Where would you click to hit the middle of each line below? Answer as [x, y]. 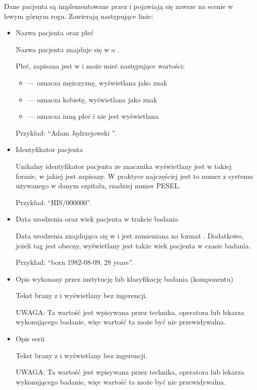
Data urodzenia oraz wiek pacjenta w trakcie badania [97, 219]
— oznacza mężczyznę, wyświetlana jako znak [97, 82]
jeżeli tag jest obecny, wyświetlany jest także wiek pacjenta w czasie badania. [133, 245]
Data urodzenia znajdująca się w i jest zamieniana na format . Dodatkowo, [130, 235]
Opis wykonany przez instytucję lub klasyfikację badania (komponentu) [125, 278]
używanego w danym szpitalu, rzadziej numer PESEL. [98, 186]
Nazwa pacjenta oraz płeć [55, 33]
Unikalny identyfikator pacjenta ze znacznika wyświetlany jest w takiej [124, 166]
